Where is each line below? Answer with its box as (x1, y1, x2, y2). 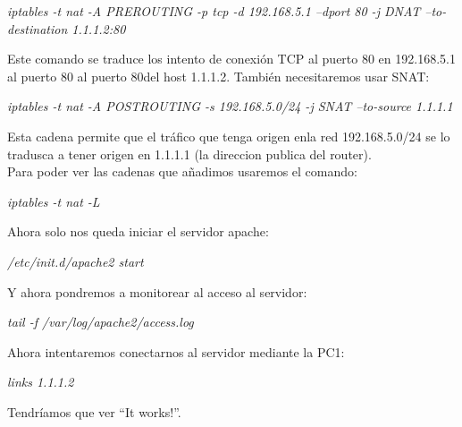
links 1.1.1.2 (7, 372, 74, 391)
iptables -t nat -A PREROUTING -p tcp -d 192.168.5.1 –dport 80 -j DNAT (7, 2, 421, 20)
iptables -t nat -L (7, 192, 100, 210)
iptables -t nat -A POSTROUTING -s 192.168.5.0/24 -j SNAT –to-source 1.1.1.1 (7, 97, 453, 115)
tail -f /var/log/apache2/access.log (7, 312, 194, 331)
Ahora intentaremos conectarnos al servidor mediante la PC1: (7, 342, 345, 361)
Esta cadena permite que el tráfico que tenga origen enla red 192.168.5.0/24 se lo (7, 126, 450, 145)
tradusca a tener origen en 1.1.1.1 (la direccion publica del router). (7, 144, 372, 163)
